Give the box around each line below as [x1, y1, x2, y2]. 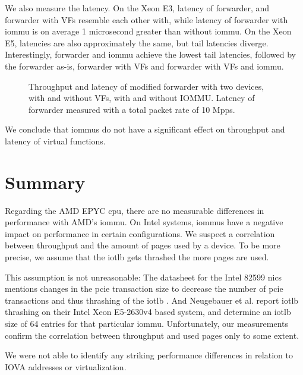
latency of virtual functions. [5, 134, 106, 147]
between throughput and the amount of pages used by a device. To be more [5, 239, 280, 251]
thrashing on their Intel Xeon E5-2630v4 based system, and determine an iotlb [5, 305, 291, 318]
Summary [5, 169, 86, 194]
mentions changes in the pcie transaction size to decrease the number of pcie [5, 282, 283, 295]
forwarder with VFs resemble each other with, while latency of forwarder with [5, 13, 288, 26]
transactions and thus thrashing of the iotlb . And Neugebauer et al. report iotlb [5, 294, 299, 306]
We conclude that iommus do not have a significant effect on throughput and [5, 123, 285, 135]
